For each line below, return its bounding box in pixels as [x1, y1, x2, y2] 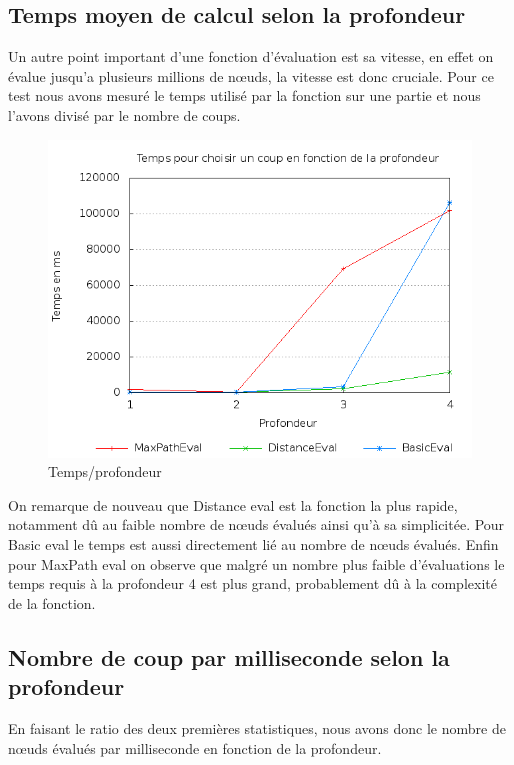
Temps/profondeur [48, 461, 162, 482]
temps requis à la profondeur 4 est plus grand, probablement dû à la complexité [8, 573, 497, 594]
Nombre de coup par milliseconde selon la [8, 641, 450, 672]
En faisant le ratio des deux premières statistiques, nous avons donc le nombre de [8, 717, 506, 738]
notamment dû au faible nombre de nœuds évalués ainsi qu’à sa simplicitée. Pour [8, 514, 505, 535]
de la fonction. [8, 592, 96, 613]
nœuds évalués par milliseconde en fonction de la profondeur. [8, 737, 382, 758]
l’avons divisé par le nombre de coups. [8, 104, 241, 125]
